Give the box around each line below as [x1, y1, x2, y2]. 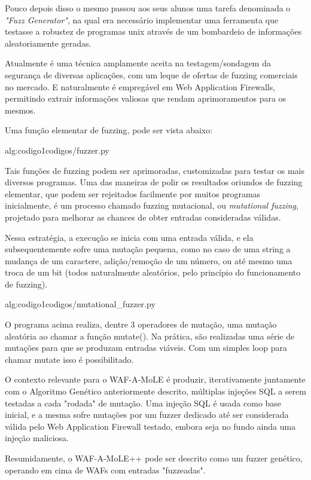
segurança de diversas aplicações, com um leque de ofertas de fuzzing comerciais [5, 68, 298, 81]
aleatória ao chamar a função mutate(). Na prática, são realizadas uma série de [5, 329, 295, 342]
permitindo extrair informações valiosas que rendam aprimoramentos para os [5, 92, 286, 105]
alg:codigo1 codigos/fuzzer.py [5, 143, 109, 156]
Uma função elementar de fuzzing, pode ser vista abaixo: [5, 124, 213, 136]
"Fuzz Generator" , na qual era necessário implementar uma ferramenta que [5, 13, 279, 26]
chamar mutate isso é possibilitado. [5, 353, 134, 365]
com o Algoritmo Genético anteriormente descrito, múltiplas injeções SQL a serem [5, 385, 306, 398]
